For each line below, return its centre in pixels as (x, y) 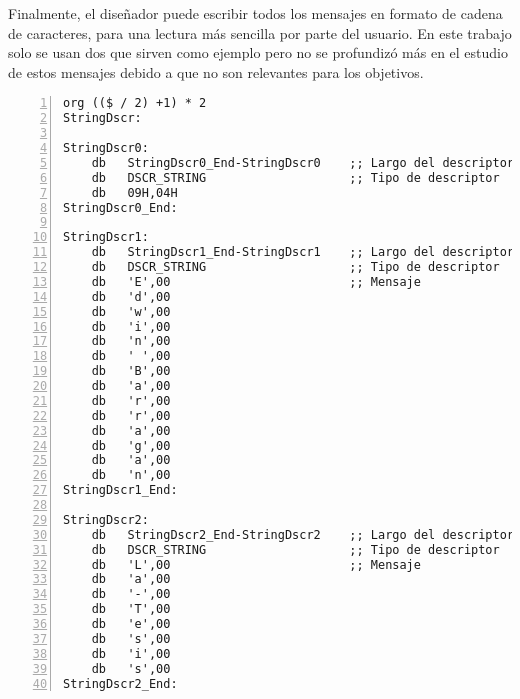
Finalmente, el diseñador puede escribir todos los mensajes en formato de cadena (255, 13)
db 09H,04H (134, 192)
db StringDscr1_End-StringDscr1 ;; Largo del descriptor (303, 252)
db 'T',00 (131, 609)
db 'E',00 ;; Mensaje (256, 281)
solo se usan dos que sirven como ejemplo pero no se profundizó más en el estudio (258, 52)
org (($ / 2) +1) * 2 (135, 103)
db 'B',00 (131, 371)
